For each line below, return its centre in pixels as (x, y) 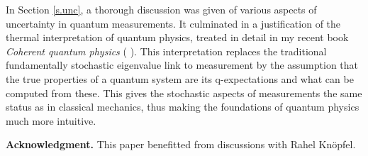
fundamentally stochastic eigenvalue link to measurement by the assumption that (182, 65)
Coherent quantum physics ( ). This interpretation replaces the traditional (166, 51)
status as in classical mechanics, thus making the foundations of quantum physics (183, 107)
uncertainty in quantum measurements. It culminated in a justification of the (173, 23)
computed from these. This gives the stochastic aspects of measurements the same (184, 93)
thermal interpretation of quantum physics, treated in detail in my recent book (177, 37)
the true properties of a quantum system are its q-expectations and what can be (180, 78)
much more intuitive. (51, 120)
